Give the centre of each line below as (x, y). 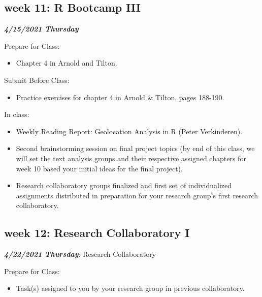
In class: (17, 114)
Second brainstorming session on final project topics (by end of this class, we (135, 148)
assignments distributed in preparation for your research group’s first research (137, 195)
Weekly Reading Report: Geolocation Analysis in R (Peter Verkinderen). (129, 131)
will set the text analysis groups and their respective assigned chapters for (131, 158)
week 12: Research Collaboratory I (97, 233)
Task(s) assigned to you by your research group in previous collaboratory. (130, 288)
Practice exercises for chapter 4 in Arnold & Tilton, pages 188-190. (120, 97)
